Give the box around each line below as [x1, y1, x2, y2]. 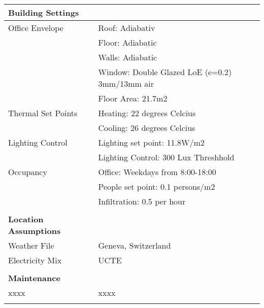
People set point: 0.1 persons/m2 [98, 181, 215, 192]
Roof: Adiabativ [98, 22, 155, 33]
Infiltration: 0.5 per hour [98, 195, 186, 207]
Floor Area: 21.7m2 [98, 92, 168, 104]
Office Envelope [8, 22, 63, 33]
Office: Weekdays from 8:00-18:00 [98, 166, 216, 178]
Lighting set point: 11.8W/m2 [98, 136, 205, 148]
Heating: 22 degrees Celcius [98, 107, 196, 119]
